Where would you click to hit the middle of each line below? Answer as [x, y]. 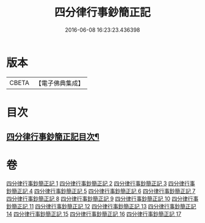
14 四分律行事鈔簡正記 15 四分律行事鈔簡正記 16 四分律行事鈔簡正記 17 [94, 214]
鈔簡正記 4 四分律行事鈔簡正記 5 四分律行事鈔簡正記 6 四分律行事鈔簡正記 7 [101, 191]
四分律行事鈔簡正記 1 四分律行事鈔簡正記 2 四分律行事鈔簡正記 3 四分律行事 [101, 183]
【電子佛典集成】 [59, 83]
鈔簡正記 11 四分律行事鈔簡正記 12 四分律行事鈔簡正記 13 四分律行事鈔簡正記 [101, 207]
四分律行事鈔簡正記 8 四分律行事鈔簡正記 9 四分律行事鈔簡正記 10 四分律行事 [103, 199]
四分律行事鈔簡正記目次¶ [53, 137]
